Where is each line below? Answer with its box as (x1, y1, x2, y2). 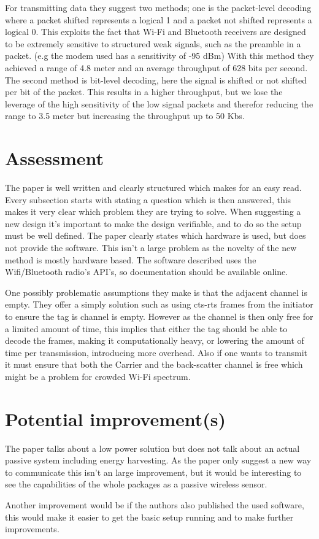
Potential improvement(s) (5, 406, 226, 431)
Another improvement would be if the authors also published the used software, (5, 498, 304, 511)
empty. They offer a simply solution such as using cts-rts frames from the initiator (5, 298, 313, 311)
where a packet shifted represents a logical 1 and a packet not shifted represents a (5, 13, 312, 26)
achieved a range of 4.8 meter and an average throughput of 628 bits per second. (5, 61, 308, 74)
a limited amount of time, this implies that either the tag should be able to (5, 322, 288, 335)
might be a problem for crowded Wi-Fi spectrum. (5, 370, 191, 382)
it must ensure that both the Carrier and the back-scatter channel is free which (5, 358, 303, 371)
